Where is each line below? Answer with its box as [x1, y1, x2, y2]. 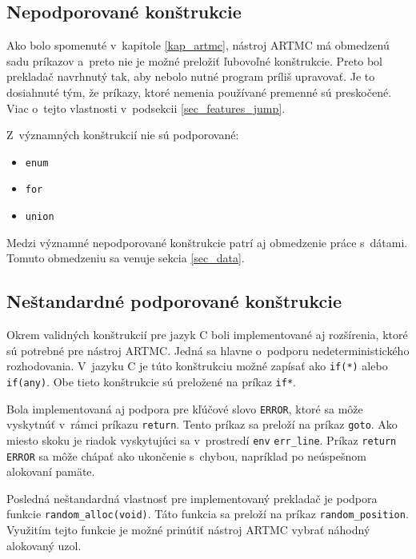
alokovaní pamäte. [6, 463, 95, 480]
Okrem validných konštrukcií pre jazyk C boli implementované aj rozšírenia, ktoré [6, 326, 408, 343]
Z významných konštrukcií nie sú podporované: [6, 126, 239, 143]
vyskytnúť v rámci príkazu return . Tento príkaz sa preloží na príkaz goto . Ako [6, 416, 398, 433]
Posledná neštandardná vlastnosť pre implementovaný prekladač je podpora [6, 489, 378, 506]
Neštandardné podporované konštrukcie [6, 289, 342, 313]
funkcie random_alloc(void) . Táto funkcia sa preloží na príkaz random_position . [6, 505, 409, 522]
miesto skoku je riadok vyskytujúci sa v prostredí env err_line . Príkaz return [6, 431, 397, 448]
